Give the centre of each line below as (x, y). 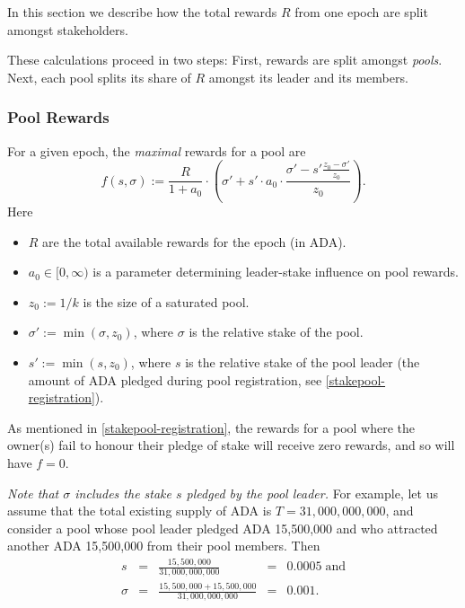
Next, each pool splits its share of (99, 77)
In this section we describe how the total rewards (142, 12)
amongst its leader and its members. (308, 77)
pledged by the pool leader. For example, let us (312, 493)
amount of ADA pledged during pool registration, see (175, 379)
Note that (33, 493)
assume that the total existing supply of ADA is (140, 511)
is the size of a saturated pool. (166, 301)
